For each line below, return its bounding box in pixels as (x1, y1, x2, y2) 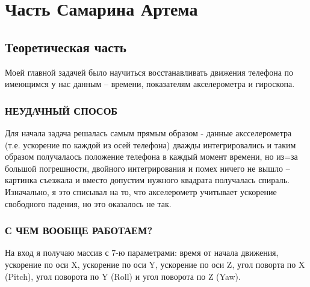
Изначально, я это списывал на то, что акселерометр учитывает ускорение (5, 185, 277, 198)
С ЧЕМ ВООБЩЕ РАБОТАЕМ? (5, 223, 153, 238)
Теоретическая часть (5, 37, 126, 56)
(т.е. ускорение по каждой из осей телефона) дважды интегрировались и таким (5, 138, 296, 151)
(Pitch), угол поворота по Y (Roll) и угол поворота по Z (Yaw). (5, 270, 241, 282)
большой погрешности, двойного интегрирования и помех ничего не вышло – (5, 162, 290, 174)
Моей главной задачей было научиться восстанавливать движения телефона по (5, 65, 294, 78)
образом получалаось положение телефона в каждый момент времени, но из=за (5, 150, 298, 163)
